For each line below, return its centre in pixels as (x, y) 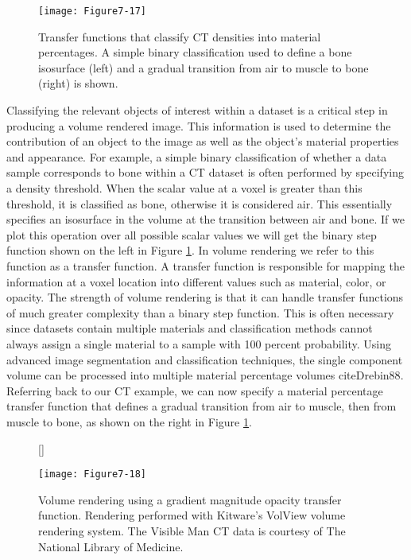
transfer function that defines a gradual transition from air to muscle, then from (202, 406)
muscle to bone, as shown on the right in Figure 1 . (129, 421)
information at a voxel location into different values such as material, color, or (196, 281)
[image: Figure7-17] (93, 11)
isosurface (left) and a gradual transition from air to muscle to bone (204, 67)
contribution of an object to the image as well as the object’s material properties (203, 141)
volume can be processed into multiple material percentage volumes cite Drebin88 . (205, 375)
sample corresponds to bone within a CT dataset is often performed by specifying (205, 172)
